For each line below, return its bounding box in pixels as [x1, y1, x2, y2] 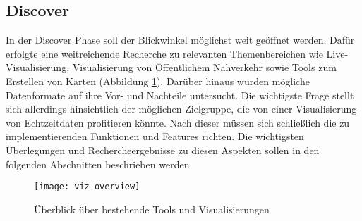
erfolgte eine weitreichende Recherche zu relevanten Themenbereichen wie [6, 46, 323, 61]
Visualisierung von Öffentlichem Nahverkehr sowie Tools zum [72, 60, 337, 75]
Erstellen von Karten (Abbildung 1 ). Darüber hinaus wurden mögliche [6, 73, 310, 88]
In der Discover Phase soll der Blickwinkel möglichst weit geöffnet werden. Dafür [6, 32, 355, 47]
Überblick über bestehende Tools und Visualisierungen [34, 201, 270, 216]
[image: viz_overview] [34, 182, 140, 192]
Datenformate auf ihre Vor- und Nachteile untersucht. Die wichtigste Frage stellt [6, 87, 354, 102]
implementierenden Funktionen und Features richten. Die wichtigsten [6, 129, 304, 144]
